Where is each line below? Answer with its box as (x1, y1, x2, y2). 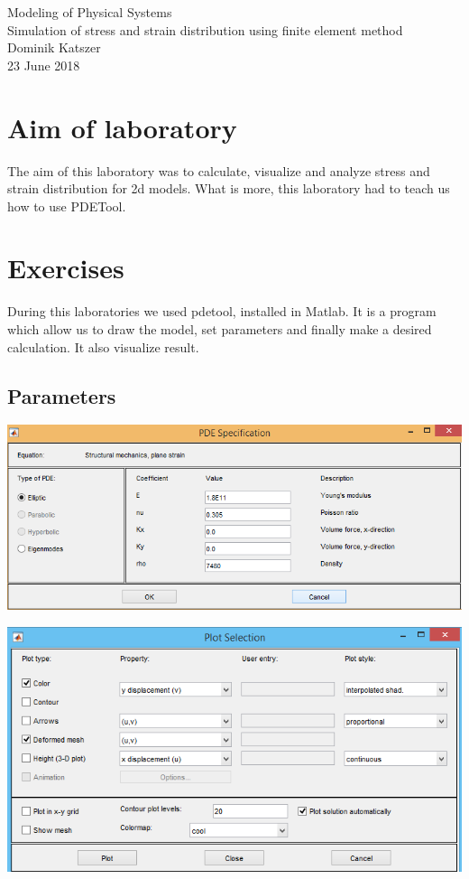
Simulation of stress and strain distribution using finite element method (7, 20, 403, 39)
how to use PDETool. (7, 196, 126, 215)
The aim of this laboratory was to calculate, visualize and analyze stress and (7, 161, 430, 180)
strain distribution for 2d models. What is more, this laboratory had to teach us (7, 179, 450, 198)
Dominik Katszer (7, 38, 101, 57)
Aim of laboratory (7, 108, 237, 145)
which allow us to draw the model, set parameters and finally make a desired (7, 320, 432, 338)
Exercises (7, 249, 124, 286)
